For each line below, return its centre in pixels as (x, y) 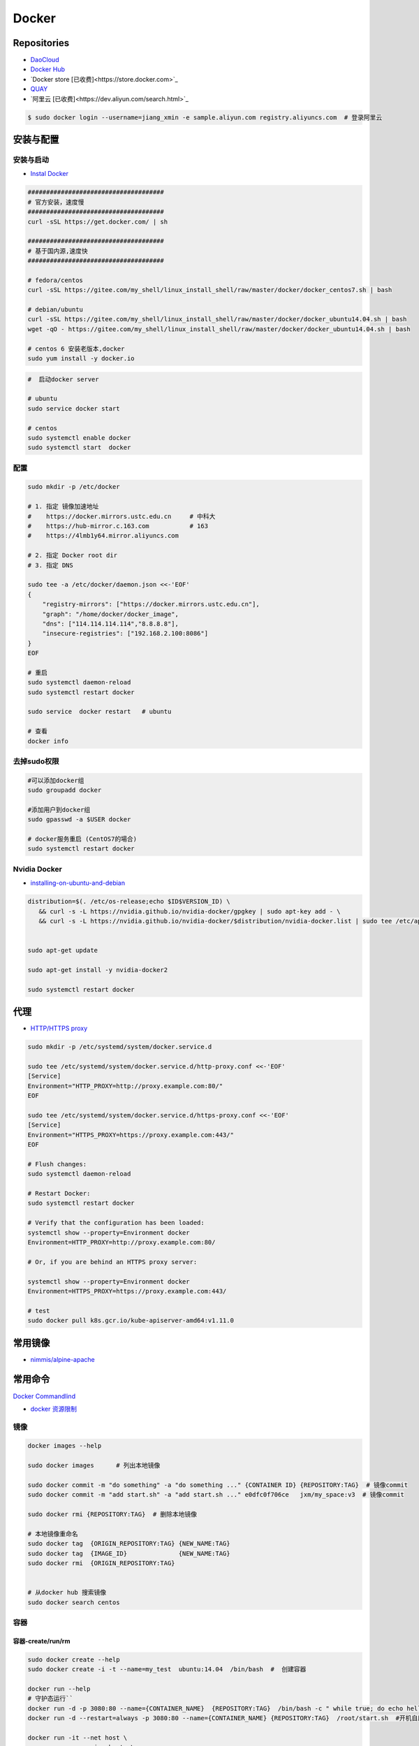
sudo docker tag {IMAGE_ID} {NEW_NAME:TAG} (129, 1553)
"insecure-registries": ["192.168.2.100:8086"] (125, 633)
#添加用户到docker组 (59, 809)
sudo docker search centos (74, 1602)
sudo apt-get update (63, 951)
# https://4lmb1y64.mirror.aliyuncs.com (103, 536)
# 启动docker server (63, 379)
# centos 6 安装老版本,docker (76, 349)
